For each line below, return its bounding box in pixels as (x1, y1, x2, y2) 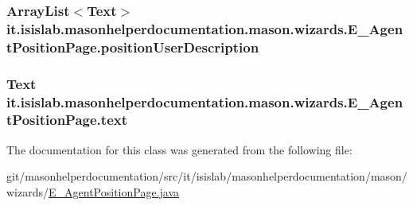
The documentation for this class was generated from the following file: (6, 141, 353, 157)
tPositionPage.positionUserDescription (6, 37, 259, 56)
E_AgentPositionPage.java (49, 183, 180, 200)
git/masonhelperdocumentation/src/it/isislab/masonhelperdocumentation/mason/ (6, 168, 407, 185)
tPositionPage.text (6, 110, 127, 130)
